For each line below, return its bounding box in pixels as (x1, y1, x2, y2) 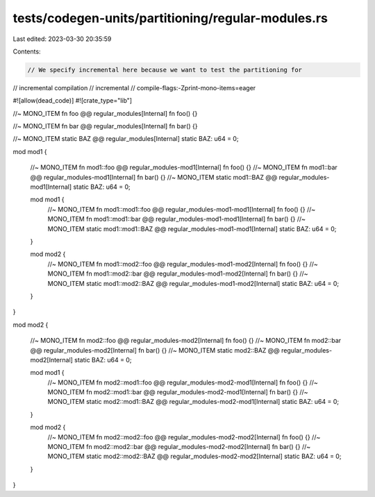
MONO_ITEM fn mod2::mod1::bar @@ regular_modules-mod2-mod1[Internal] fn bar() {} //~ (47, 388, 308, 396)
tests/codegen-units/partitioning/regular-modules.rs (12, 10, 328, 26)
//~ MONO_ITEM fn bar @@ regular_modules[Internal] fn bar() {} (12, 122, 198, 130)
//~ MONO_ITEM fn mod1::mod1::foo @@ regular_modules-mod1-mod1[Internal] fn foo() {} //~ (47, 205, 316, 213)
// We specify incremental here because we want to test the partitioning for (27, 66, 302, 74)
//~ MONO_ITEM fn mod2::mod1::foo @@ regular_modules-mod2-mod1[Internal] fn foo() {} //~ (47, 378, 319, 387)
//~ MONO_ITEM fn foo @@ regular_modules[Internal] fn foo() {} (12, 109, 198, 117)
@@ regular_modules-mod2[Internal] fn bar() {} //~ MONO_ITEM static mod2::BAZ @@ (30, 346, 281, 354)
